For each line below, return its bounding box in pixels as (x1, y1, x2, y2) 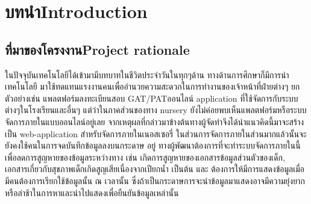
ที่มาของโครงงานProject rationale (5, 40, 190, 58)
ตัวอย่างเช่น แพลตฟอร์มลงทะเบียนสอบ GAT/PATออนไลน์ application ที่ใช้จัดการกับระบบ (5, 91, 298, 104)
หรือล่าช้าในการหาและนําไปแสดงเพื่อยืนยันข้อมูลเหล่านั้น (5, 186, 179, 199)
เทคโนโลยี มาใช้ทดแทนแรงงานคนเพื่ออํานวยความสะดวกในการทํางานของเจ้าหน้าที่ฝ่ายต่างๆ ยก (5, 80, 300, 93)
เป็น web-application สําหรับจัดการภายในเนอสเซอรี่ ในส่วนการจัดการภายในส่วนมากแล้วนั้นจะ (5, 127, 307, 140)
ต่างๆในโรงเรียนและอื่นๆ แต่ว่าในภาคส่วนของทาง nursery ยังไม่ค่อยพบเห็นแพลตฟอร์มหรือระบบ (5, 104, 307, 116)
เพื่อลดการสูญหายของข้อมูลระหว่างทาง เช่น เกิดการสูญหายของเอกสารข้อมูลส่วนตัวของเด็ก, (5, 150, 285, 163)
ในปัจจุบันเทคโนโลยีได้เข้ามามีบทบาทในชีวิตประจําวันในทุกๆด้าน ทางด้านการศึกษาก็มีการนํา (5, 68, 289, 81)
